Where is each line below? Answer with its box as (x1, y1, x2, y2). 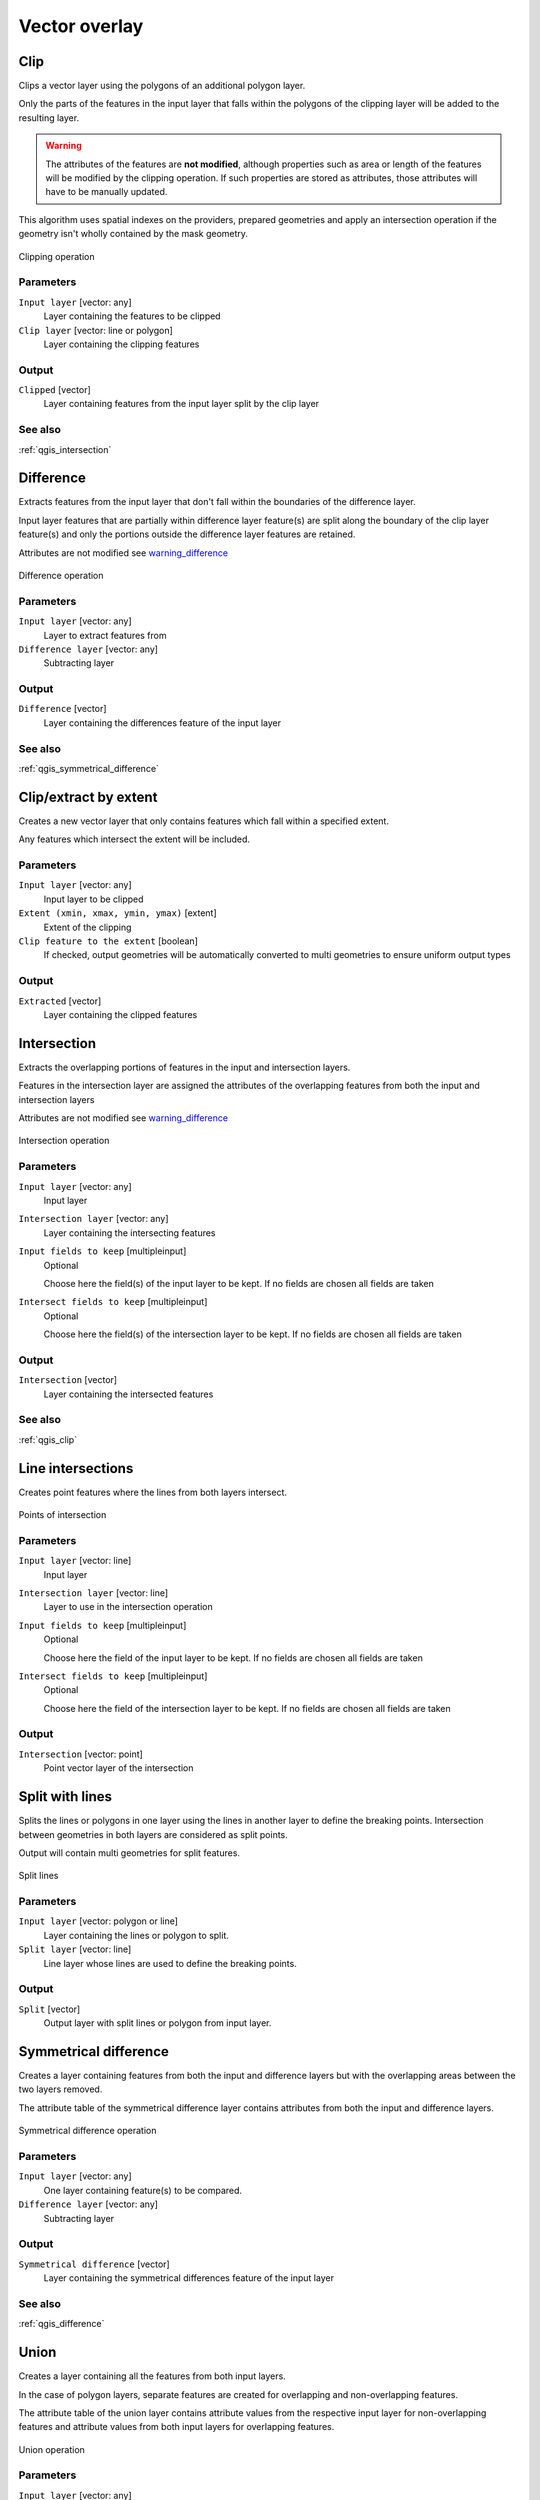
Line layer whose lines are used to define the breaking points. (43, 1957, 297, 1969)
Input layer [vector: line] (18, 1555, 132, 1567)
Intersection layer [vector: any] (18, 1213, 169, 1225)
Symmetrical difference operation (18, 2125, 157, 2137)
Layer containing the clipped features (43, 1008, 198, 1020)
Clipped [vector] (18, 384, 92, 396)
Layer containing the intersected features (43, 1388, 214, 1400)
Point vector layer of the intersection (43, 1762, 194, 1774)
